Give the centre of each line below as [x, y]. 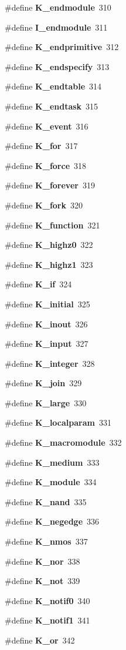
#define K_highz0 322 [49, 245]
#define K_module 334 [51, 482]
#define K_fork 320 [44, 205]
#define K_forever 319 [50, 185]
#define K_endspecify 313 [57, 66]
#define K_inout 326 [46, 324]
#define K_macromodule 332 [63, 442]
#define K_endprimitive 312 [62, 47]
